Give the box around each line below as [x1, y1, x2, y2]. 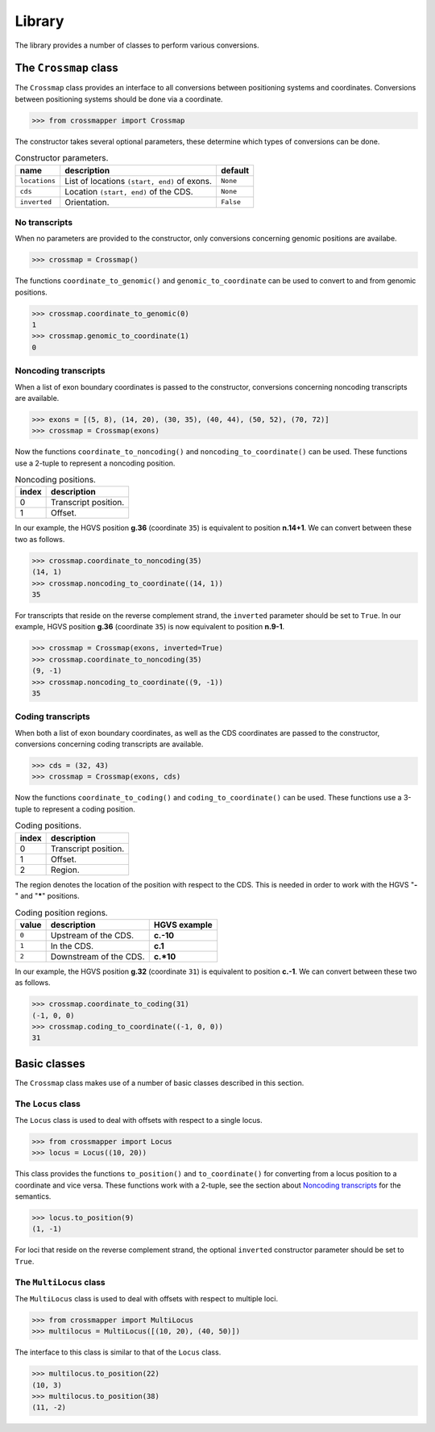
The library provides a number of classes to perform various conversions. [14, 40, 259, 50]
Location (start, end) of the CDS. [64, 186, 193, 197]
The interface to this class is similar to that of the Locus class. [14, 1347, 222, 1357]
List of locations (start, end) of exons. [64, 175, 213, 186]
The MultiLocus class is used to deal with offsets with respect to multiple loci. [14, 1293, 279, 1303]
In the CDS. [50, 940, 94, 951]
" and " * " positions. [14, 891, 80, 900]
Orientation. [64, 196, 110, 207]
